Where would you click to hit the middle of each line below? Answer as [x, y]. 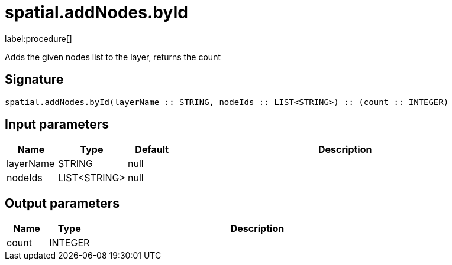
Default [152, 150]
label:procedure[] [38, 38]
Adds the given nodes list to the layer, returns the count [113, 57]
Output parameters [62, 203]
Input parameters [57, 125]
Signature [34, 80]
